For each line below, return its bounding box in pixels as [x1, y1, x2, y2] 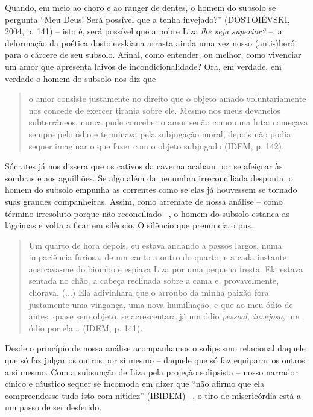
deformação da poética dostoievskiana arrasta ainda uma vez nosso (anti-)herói [5, 36, 297, 49]
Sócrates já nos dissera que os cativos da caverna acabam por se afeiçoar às [5, 160, 283, 172]
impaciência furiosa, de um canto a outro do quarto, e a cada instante [28, 251, 287, 263]
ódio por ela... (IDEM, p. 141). [28, 321, 143, 334]
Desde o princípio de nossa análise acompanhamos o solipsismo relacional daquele [5, 342, 306, 354]
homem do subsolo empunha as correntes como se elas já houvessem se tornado [5, 183, 297, 196]
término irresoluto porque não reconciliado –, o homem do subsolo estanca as [5, 207, 289, 219]
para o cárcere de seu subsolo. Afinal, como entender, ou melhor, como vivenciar [5, 48, 302, 61]
